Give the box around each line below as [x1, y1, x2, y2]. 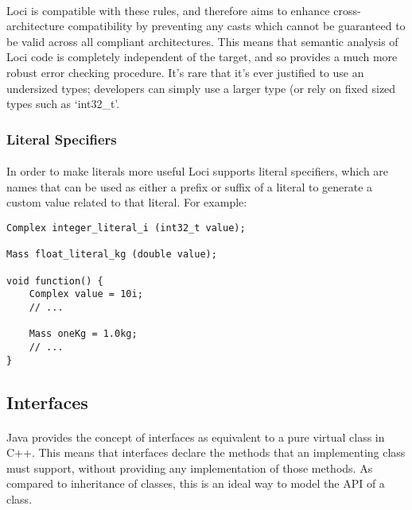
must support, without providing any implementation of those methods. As [6, 459, 373, 476]
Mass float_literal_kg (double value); [6, 249, 217, 261]
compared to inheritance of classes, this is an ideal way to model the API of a [6, 475, 385, 492]
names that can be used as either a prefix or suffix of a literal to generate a [6, 178, 373, 195]
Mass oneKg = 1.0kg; [29, 328, 138, 340]
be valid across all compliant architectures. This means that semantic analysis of [6, 33, 398, 49]
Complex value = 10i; [29, 288, 143, 300]
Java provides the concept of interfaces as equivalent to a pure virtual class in [6, 428, 385, 445]
